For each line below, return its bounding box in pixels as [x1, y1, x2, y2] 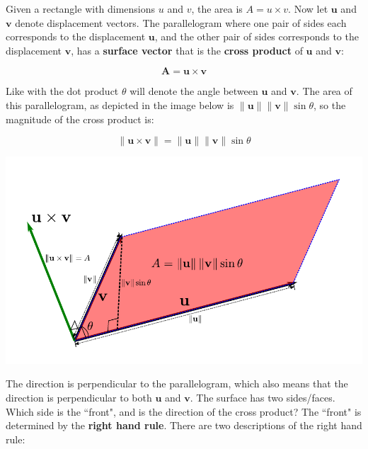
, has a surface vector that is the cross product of [71, 42, 303, 57]
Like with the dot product [6, 84, 119, 98]
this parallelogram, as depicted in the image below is [6, 97, 234, 112]
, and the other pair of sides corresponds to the [154, 29, 359, 44]
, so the [313, 97, 346, 112]
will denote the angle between [130, 84, 258, 98]
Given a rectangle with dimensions [6, 1, 156, 16]
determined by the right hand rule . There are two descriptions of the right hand [6, 418, 362, 433]
